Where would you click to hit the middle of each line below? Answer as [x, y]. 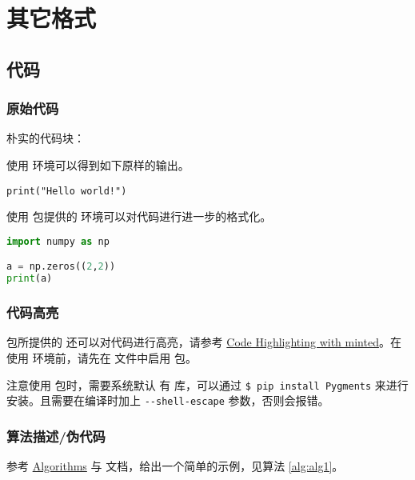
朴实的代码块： [46, 138]
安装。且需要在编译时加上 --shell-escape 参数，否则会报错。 [168, 400]
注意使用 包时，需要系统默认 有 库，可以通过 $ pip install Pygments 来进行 [207, 384]
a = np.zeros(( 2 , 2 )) [61, 267]
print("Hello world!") [67, 191]
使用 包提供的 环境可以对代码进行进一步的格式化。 [139, 216]
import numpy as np [58, 241]
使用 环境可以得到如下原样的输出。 [98, 164]
